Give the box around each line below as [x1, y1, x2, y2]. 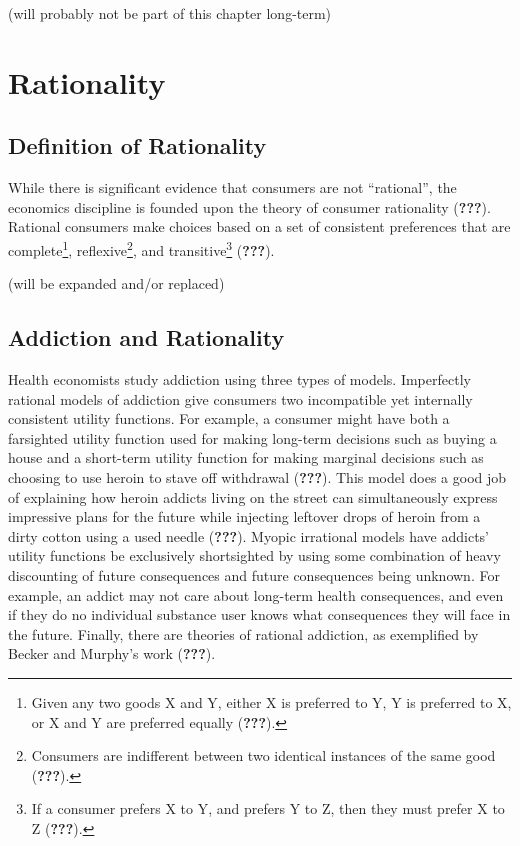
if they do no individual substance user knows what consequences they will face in [8, 604, 511, 625]
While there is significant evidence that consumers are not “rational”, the [8, 177, 457, 198]
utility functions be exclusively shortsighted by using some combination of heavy [8, 545, 501, 566]
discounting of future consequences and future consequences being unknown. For [8, 564, 500, 585]
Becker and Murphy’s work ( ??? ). [8, 643, 216, 664]
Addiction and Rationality [8, 322, 285, 353]
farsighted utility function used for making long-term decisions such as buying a [8, 427, 497, 448]
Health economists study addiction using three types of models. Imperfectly [8, 369, 471, 389]
